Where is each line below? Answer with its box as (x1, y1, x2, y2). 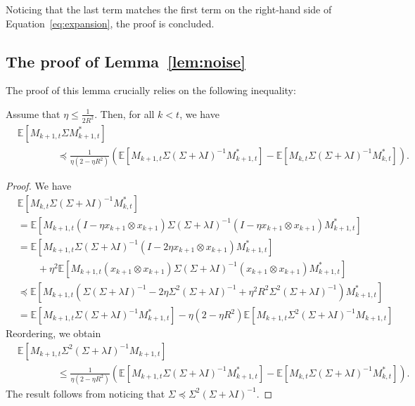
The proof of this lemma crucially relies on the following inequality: (6, 83, 296, 98)
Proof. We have (6, 178, 72, 193)
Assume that (6, 106, 60, 121)
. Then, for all (94, 106, 155, 121)
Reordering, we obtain (6, 326, 101, 341)
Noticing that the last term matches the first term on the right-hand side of (6, 2, 332, 16)
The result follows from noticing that (6, 386, 165, 400)
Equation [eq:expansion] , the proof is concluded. (6, 15, 215, 30)
